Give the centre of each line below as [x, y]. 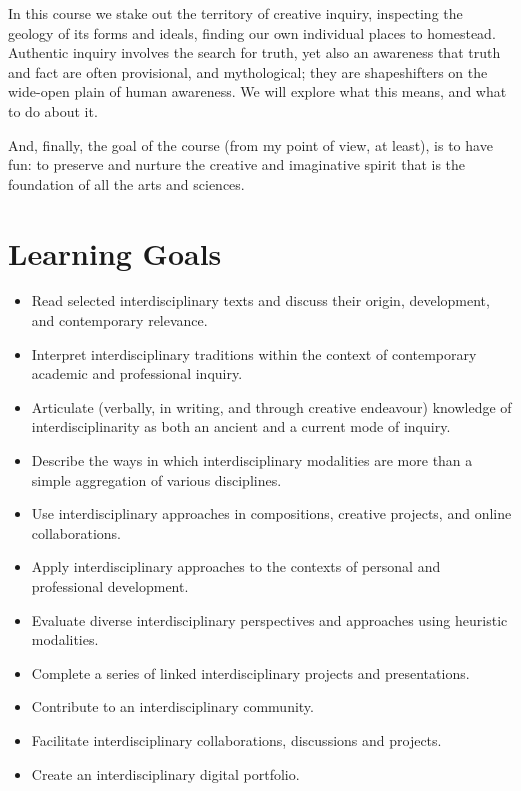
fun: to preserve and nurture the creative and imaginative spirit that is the [237, 164]
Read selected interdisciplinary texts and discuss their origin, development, [260, 300]
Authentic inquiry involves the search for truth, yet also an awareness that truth [254, 52]
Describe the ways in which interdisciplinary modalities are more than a [252, 460]
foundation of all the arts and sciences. [126, 183]
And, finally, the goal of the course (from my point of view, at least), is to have [250, 144]
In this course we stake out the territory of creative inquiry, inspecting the [235, 13]
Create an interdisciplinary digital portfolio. [165, 773]
